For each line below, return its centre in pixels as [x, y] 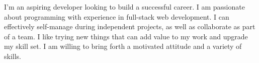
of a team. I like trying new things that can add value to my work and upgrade [126, 36]
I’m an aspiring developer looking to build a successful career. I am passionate [124, 7]
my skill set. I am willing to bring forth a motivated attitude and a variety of [123, 46]
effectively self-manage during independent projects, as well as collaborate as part [130, 26]
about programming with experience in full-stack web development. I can [117, 16]
